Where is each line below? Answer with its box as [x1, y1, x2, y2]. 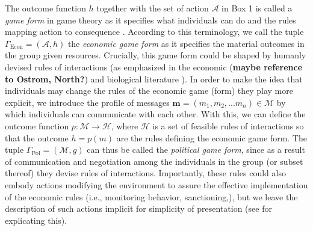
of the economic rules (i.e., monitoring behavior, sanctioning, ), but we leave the [5, 190, 298, 203]
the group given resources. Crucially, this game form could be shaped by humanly [5, 49, 306, 61]
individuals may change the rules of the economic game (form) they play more [5, 84, 293, 97]
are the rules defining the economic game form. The [116, 131, 307, 144]
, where [111, 119, 138, 132]
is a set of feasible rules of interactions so [152, 119, 304, 132]
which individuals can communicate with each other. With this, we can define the [5, 108, 306, 120]
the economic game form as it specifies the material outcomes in [67, 37, 305, 49]
